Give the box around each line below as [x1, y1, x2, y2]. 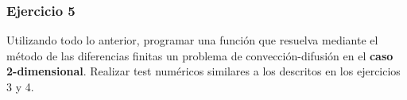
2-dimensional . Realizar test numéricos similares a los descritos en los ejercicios [6, 63, 401, 79]
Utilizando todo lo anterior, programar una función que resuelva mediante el [6, 32, 378, 48]
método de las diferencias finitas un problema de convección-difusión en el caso [6, 47, 393, 63]
